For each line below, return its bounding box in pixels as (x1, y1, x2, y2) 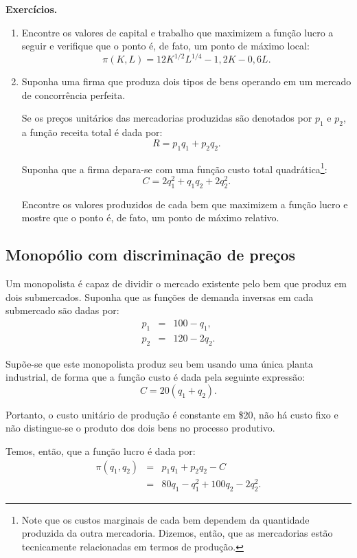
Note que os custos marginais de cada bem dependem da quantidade (21, 512, 310, 526)
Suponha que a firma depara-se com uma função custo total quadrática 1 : (21, 159, 327, 176)
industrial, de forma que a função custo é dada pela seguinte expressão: (5, 370, 306, 384)
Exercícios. (5, 2, 58, 16)
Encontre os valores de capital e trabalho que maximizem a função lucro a (21, 25, 334, 39)
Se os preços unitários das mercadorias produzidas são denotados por (21, 111, 312, 125)
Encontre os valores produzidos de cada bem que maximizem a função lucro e (21, 197, 348, 211)
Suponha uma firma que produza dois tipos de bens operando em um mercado (21, 74, 352, 89)
